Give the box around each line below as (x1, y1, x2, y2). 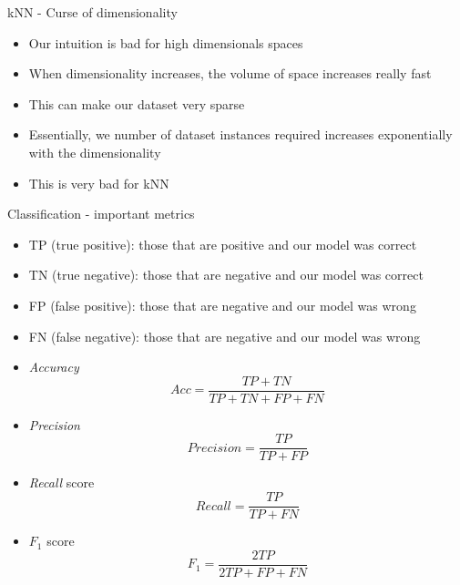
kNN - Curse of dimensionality (7, 3, 178, 21)
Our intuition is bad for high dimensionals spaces (28, 33, 303, 52)
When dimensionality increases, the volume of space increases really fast (28, 64, 432, 83)
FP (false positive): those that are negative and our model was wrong (28, 295, 416, 314)
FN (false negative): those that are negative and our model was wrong (28, 326, 421, 345)
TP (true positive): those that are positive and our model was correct (28, 234, 417, 253)
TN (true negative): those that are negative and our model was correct (28, 265, 424, 284)
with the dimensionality (28, 142, 161, 161)
